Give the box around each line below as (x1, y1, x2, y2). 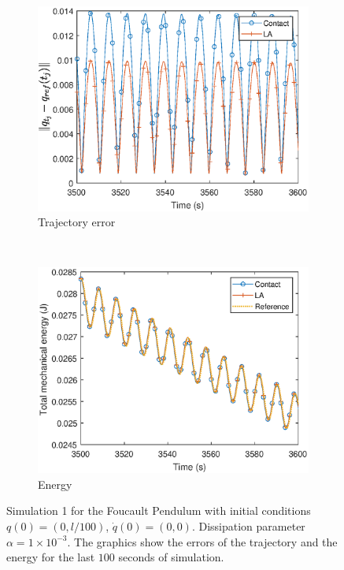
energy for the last (6, 549, 95, 565)
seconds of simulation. (118, 549, 224, 565)
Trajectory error (38, 214, 116, 230)
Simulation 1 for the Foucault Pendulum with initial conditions (6, 502, 311, 519)
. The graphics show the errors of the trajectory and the (67, 533, 338, 550)
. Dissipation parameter (191, 517, 305, 534)
